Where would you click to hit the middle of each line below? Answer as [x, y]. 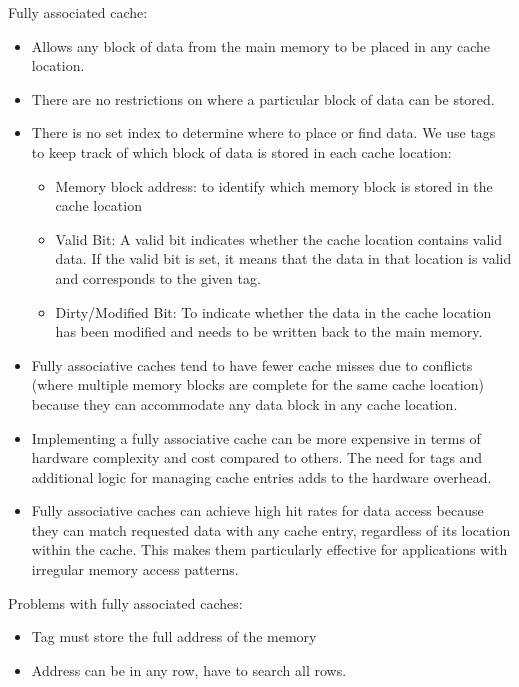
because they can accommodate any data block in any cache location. [244, 403]
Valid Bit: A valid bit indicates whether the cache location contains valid [279, 238]
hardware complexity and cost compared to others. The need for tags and [257, 457]
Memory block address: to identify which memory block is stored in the [274, 185]
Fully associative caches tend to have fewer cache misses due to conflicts [252, 364]
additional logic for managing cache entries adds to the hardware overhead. [261, 476]
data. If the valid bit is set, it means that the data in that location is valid [283, 258]
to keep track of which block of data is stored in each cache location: [241, 151]
